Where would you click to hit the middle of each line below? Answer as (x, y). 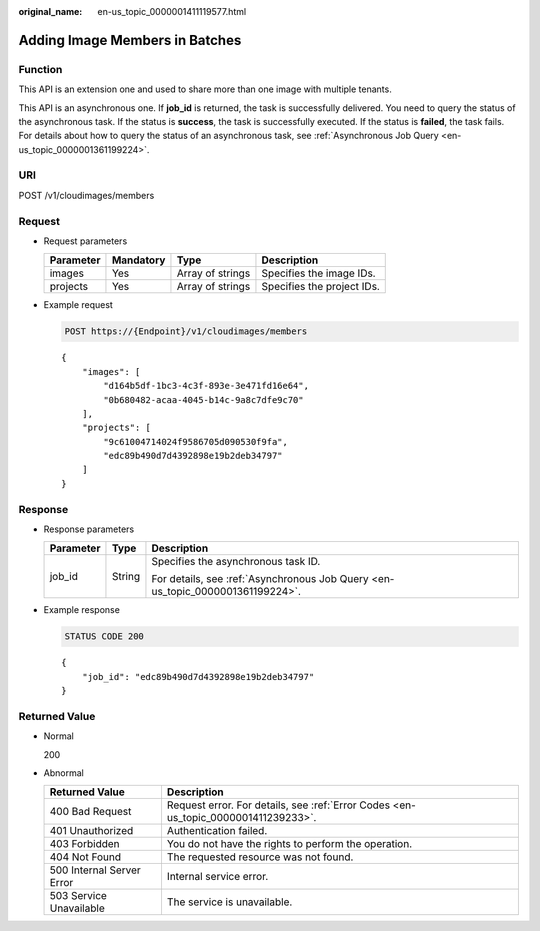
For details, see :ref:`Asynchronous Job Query (260, 579)
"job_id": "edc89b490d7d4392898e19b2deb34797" (198, 676)
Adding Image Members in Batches (130, 40)
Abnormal (63, 773)
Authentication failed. (217, 831)
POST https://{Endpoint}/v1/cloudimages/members (186, 331)
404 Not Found (85, 857)
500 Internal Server (95, 870)
